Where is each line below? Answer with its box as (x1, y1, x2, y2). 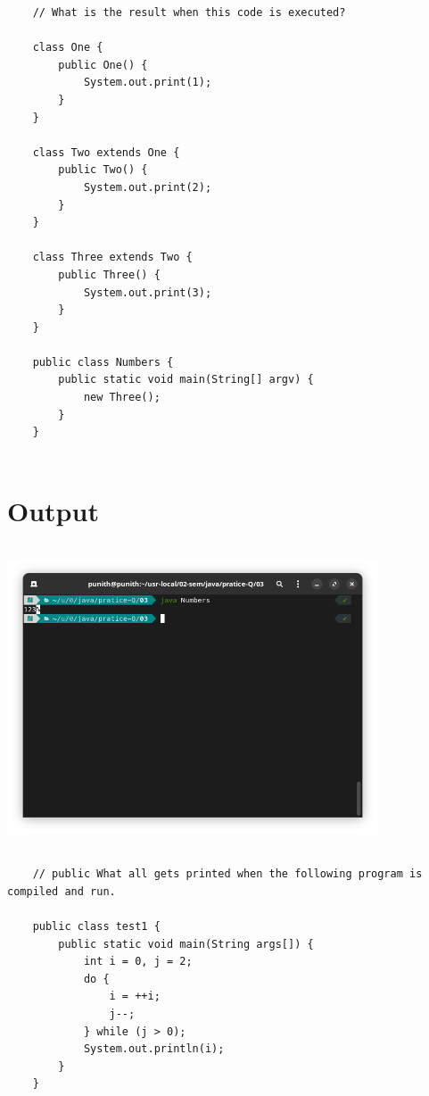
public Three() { (58, 268, 161, 281)
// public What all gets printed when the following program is (32, 868, 423, 881)
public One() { (58, 58, 148, 71)
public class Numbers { (32, 355, 174, 369)
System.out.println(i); (83, 1042, 225, 1056)
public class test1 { (32, 920, 161, 934)
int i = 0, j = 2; (83, 955, 193, 968)
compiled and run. (7, 884, 116, 898)
